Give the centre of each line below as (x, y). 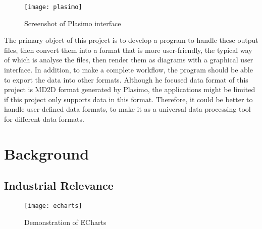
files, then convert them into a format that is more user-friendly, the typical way (128, 50)
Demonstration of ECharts (65, 222)
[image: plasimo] (53, 7)
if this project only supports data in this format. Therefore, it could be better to (128, 99)
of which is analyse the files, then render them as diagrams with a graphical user (129, 60)
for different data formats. (44, 119)
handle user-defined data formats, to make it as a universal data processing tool (127, 109)
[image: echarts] (53, 206)
